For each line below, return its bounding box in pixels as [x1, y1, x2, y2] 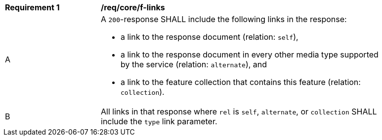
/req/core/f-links [101, 2, 165, 12]
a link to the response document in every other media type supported [121, 50, 379, 59]
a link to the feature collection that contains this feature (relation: [121, 77, 361, 87]
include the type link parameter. [101, 116, 217, 126]
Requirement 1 [5, 2, 60, 12]
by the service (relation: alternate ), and [121, 59, 267, 69]
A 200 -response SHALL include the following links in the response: [101, 14, 347, 24]
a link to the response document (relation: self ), [121, 32, 298, 42]
